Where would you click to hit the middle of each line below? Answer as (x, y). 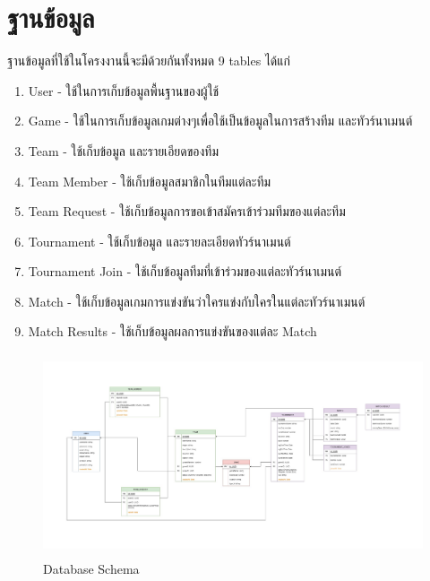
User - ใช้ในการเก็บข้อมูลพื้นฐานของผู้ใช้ (124, 90)
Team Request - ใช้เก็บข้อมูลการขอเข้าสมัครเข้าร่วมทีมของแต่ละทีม (187, 211)
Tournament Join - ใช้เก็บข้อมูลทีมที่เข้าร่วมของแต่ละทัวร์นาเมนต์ (185, 271)
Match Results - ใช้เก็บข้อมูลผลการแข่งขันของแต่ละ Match (172, 331)
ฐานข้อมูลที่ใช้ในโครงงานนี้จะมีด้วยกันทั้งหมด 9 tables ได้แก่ (149, 61)
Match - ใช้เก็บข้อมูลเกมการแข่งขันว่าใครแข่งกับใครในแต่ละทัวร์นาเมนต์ (197, 301)
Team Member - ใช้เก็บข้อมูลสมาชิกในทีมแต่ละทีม (150, 181)
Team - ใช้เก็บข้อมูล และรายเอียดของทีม (124, 150)
